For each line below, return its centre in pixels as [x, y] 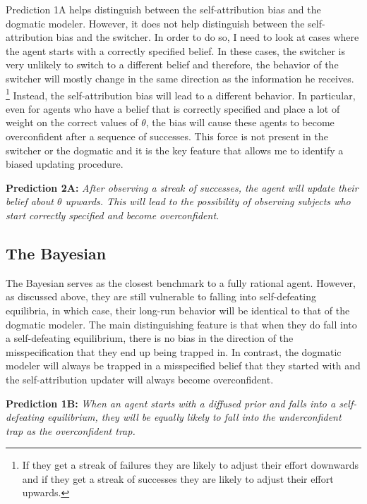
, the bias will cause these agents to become [240, 122]
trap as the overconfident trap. [71, 430]
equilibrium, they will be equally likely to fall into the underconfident [194, 417]
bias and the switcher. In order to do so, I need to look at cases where [207, 37]
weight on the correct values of [72, 122]
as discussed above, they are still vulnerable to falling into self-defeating [161, 296]
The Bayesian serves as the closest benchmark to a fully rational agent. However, [181, 282]
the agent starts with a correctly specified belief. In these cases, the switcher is [175, 50]
